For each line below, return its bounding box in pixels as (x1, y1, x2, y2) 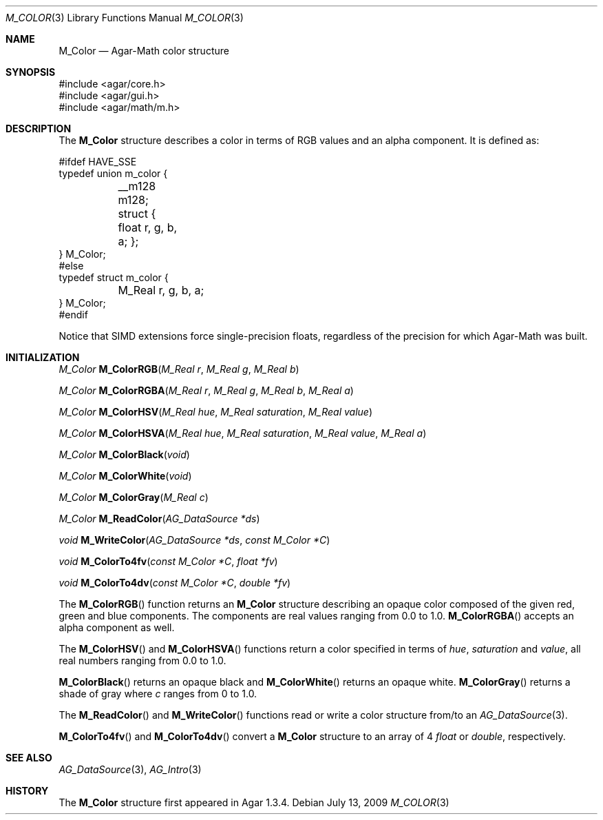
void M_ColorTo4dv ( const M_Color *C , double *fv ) (59, 577, 291, 588)
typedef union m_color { (59, 167, 168, 179)
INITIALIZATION (6, 351, 80, 363)
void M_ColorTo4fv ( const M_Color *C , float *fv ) (59, 555, 278, 567)
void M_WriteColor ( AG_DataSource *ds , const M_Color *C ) (59, 534, 330, 546)
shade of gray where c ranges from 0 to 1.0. (59, 688, 257, 699)
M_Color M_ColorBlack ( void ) (59, 449, 190, 460)
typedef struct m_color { (59, 271, 169, 283)
